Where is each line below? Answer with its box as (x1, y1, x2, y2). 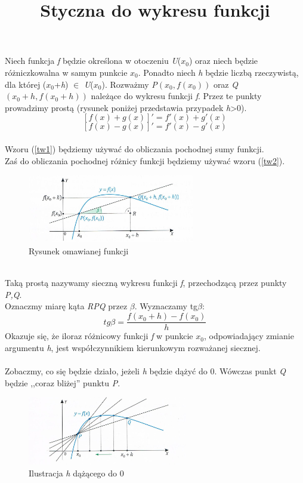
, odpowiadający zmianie (203, 330, 294, 342)
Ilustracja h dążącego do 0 (29, 467, 124, 479)
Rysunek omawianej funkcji (29, 245, 129, 257)
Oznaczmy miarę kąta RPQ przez (5, 300, 128, 312)
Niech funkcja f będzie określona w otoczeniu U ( (5, 54, 181, 67)
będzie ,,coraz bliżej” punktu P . (5, 376, 120, 389)
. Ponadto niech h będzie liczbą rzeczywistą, (138, 66, 299, 78)
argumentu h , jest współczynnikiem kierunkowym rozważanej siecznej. (5, 341, 261, 353)
